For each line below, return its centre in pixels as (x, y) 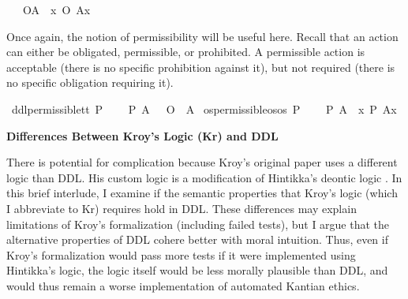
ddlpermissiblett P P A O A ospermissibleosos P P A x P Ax (204, 108)
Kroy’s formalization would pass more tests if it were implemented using (181, 254)
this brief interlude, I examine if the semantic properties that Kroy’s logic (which (202, 193)
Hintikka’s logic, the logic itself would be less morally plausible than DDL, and (197, 270)
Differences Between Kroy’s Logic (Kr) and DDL (142, 135)
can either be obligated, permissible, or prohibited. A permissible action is (186, 52)
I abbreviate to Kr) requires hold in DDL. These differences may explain (182, 208)
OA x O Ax (56, 9)
